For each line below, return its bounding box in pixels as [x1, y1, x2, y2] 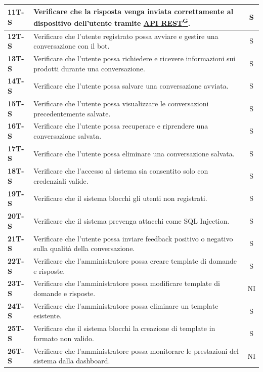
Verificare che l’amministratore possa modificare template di [33, 278, 220, 288]
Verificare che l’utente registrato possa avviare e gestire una [33, 30, 218, 41]
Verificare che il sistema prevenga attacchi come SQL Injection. [33, 215, 230, 226]
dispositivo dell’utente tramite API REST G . [33, 16, 191, 28]
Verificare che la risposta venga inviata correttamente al [33, 6, 234, 16]
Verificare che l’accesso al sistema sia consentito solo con [33, 166, 208, 176]
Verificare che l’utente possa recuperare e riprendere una [33, 120, 208, 131]
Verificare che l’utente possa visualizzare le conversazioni [33, 98, 209, 108]
